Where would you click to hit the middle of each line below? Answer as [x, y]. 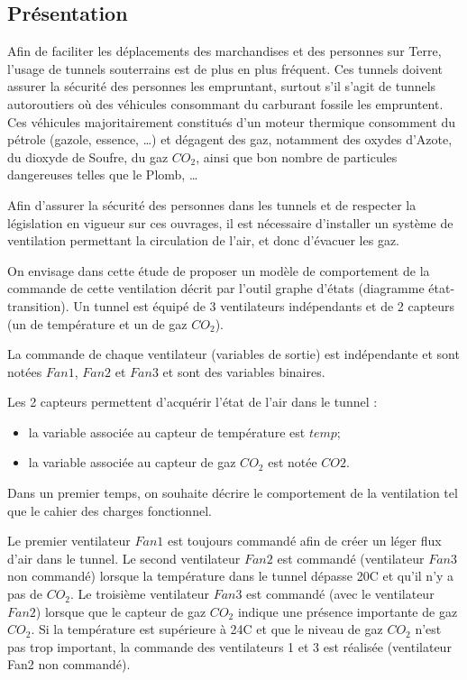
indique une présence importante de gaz [348, 611]
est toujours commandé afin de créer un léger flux [304, 541]
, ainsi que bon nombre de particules [297, 156]
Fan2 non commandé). [69, 664]
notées [25, 371]
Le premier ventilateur [69, 541]
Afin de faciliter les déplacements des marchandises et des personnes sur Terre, [224, 51]
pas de [25, 594]
